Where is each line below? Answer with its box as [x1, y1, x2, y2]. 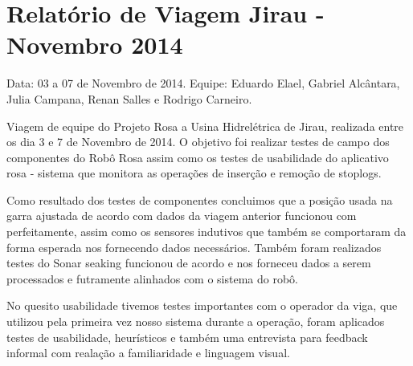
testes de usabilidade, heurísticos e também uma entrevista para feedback [6, 328, 368, 345]
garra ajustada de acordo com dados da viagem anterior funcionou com [6, 207, 357, 224]
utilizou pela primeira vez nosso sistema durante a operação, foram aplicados [6, 313, 385, 330]
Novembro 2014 [6, 28, 183, 61]
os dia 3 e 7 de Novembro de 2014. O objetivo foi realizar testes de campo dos [6, 133, 390, 150]
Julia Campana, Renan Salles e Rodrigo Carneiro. [6, 90, 252, 107]
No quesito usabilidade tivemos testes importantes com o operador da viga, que [6, 297, 398, 314]
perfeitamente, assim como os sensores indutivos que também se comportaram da [6, 223, 407, 240]
